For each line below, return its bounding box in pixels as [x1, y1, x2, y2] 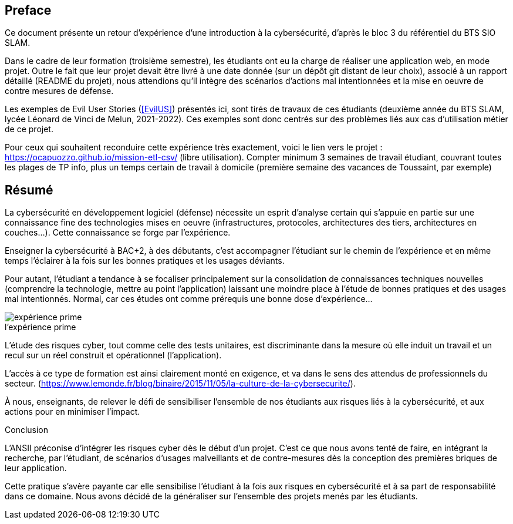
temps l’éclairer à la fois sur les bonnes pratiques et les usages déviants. [5, 256, 285, 266]
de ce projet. [5, 124, 53, 135]
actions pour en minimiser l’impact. [5, 407, 140, 417]
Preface [5, 3, 52, 18]
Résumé [5, 182, 53, 197]
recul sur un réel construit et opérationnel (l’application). [5, 350, 222, 361]
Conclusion [5, 425, 49, 435]
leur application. [5, 463, 67, 473]
